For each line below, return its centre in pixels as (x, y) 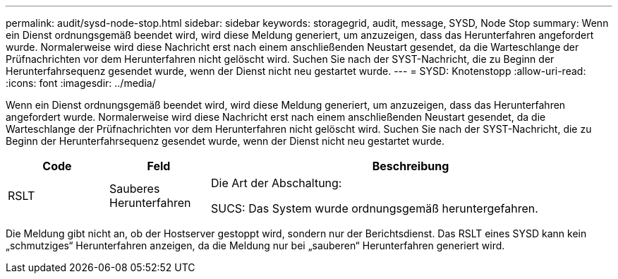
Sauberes (134, 189)
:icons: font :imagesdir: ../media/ (81, 83)
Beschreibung (411, 166)
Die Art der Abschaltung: (276, 183)
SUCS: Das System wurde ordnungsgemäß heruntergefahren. (374, 208)
